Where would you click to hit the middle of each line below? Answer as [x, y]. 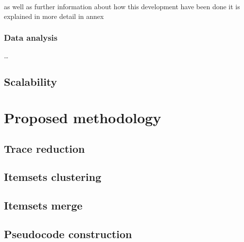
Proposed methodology [83, 117]
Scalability [31, 82]
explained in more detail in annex [54, 16]
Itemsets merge [43, 205]
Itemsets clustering [53, 177]
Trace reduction [44, 148]
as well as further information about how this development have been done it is [122, 6]
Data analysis [31, 38]
